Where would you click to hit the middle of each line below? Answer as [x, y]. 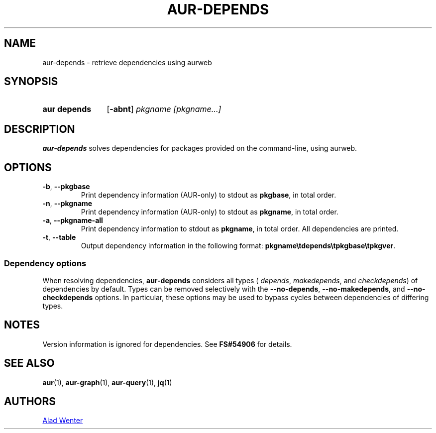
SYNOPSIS [31, 82]
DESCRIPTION [40, 129]
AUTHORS [30, 401]
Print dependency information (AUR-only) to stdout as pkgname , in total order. [210, 212]
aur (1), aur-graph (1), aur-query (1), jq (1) [107, 382]
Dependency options [45, 263]
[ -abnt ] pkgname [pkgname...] [164, 109]
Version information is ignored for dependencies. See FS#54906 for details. [167, 344]
